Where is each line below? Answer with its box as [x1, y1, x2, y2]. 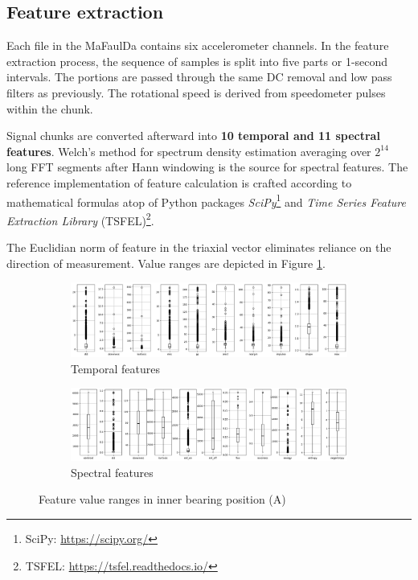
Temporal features [71, 360, 160, 376]
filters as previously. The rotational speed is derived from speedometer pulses [6, 84, 386, 101]
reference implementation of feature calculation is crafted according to [6, 174, 352, 191]
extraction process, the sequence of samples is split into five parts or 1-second [6, 52, 388, 69]
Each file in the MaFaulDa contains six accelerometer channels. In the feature [6, 37, 389, 54]
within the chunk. [6, 100, 93, 117]
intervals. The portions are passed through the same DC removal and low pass [6, 68, 392, 85]
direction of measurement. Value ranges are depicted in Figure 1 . [6, 254, 326, 271]
